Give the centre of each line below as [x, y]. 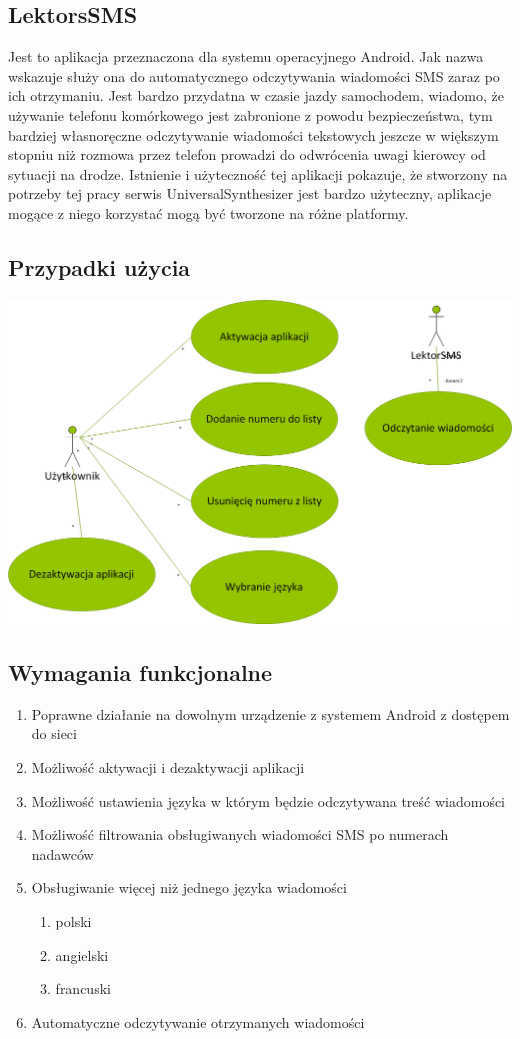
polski [73, 921]
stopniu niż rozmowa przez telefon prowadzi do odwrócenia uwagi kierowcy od [247, 154]
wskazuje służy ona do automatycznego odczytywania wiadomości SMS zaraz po [254, 75]
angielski [82, 954]
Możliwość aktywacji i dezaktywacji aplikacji [168, 767]
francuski [83, 988]
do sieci [54, 733]
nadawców [62, 853]
